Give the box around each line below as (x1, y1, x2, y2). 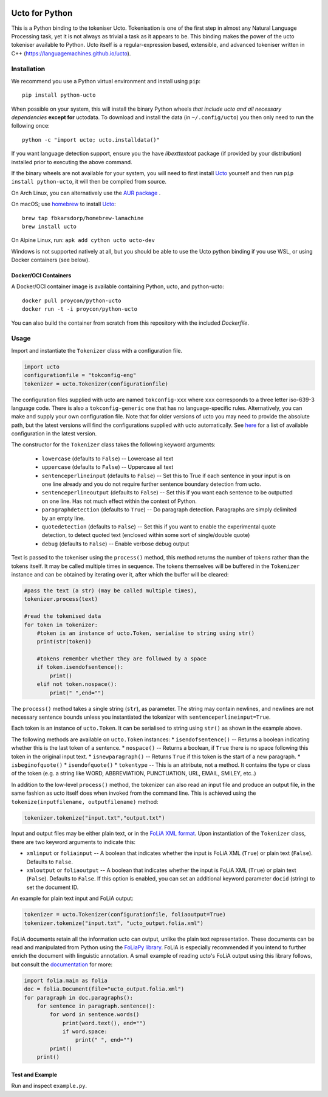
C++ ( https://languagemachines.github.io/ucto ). (11, 49, 131, 57)
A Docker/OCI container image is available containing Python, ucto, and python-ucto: (11, 283, 224, 290)
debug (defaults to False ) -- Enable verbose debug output (41, 540, 190, 547)
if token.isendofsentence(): (36, 663, 124, 671)
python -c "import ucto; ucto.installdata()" (22, 136, 160, 143)
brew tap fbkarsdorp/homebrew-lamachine (22, 215, 144, 221)
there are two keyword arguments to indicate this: (11, 838, 136, 845)
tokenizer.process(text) (24, 596, 98, 603)
